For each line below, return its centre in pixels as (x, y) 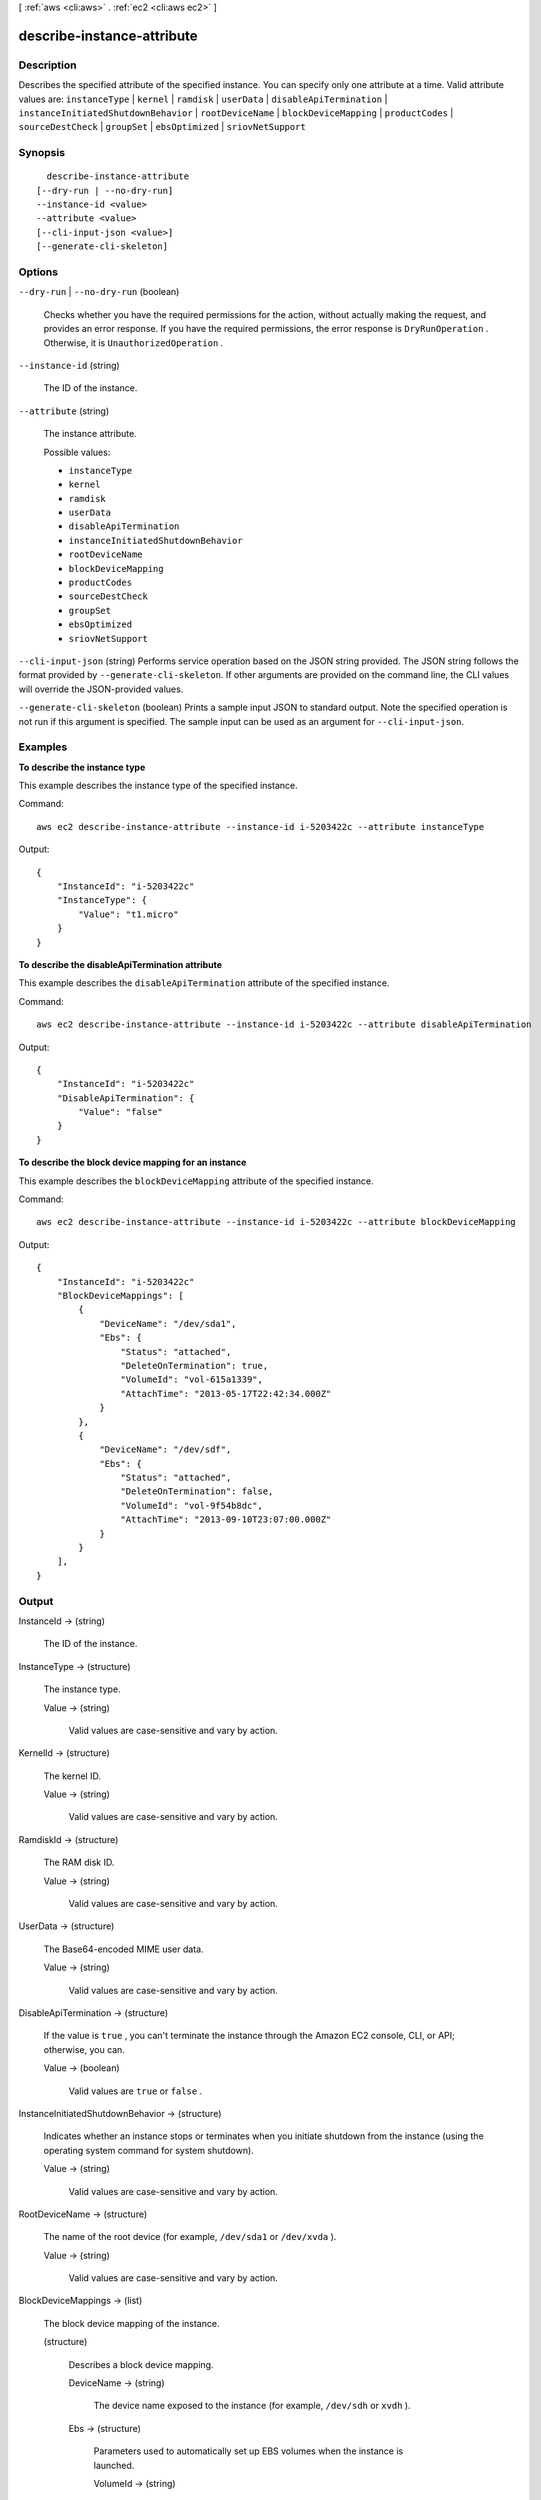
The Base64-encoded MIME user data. (123, 1949)
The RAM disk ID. (79, 1862)
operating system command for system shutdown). (148, 2150)
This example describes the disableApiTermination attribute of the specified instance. (204, 983)
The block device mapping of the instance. (131, 2323)
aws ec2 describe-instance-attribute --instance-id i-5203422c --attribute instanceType (260, 826)
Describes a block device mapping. (141, 2364)
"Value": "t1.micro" (128, 914)
